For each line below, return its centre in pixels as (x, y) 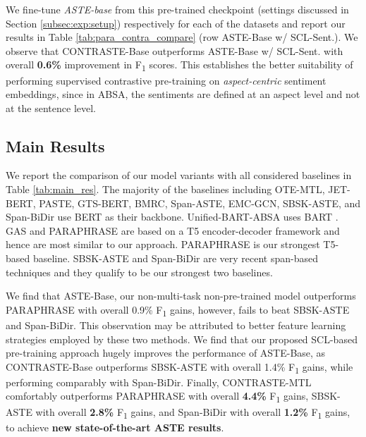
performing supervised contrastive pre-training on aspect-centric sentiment (166, 80)
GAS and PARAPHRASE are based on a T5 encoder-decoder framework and (173, 230)
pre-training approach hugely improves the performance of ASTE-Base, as (166, 353)
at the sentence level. (51, 107)
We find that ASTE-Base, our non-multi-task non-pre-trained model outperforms (181, 296)
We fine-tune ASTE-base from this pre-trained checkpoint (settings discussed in (177, 9)
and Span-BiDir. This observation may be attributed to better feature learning (176, 325)
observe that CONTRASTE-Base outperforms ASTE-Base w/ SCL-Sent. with (175, 50)
